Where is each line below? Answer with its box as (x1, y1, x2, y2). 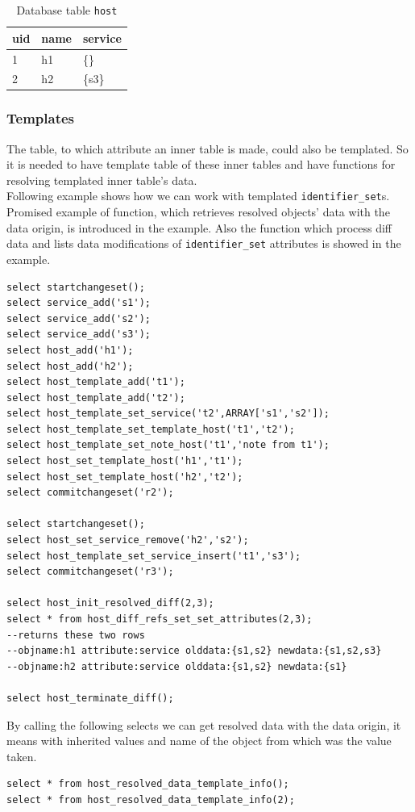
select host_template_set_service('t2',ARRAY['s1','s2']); (6, 408, 330, 420)
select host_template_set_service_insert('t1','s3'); (6, 550, 301, 562)
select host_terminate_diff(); (6, 692, 174, 704)
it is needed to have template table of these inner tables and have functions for (6, 156, 396, 173)
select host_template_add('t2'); (6, 391, 185, 404)
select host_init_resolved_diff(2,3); (6, 597, 214, 609)
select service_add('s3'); (6, 329, 151, 341)
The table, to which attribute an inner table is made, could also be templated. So (6, 140, 409, 157)
